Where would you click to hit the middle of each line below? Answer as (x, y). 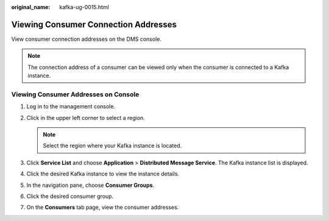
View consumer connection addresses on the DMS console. (86, 39)
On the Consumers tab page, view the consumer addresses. (103, 208)
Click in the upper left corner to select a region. (86, 118)
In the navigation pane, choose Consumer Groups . (90, 185)
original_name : (31, 7)
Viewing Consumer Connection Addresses (94, 24)
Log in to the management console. (71, 107)
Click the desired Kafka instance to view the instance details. (103, 174)
